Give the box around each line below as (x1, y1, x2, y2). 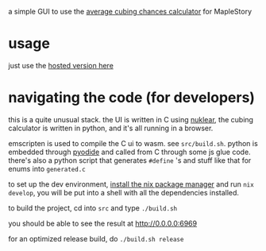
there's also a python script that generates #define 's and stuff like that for (8, 155, 252, 165)
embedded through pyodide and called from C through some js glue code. (8, 147, 252, 156)
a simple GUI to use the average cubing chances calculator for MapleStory (8, 7, 253, 16)
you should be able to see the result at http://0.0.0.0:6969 (8, 218, 197, 228)
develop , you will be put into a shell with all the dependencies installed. (8, 187, 240, 197)
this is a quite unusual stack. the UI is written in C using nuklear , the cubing (8, 114, 254, 124)
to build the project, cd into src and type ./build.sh (8, 203, 177, 213)
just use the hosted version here (8, 60, 114, 70)
